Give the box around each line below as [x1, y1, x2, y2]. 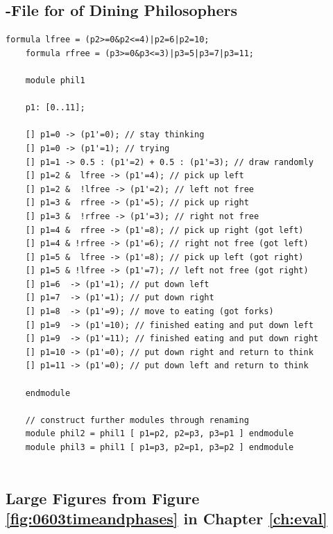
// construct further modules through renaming [25, 415, 249, 425]
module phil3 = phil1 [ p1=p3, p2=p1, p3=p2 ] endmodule [25, 442, 294, 453]
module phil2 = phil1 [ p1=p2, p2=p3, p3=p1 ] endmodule [25, 429, 294, 439]
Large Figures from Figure [6, 487, 200, 508]
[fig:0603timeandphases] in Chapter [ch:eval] [6, 507, 327, 528]
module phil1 [25, 75, 85, 85]
